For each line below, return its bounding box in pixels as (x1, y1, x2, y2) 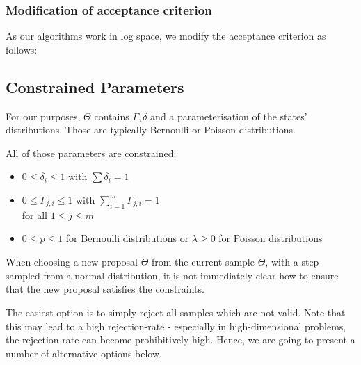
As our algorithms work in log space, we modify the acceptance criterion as (6, 29, 326, 43)
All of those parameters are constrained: (6, 145, 177, 160)
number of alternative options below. (6, 346, 162, 360)
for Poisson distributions (218, 231, 323, 245)
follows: (6, 42, 38, 56)
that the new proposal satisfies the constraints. (6, 282, 204, 296)
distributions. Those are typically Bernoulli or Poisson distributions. (6, 122, 296, 137)
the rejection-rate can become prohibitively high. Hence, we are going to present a (6, 332, 355, 347)
